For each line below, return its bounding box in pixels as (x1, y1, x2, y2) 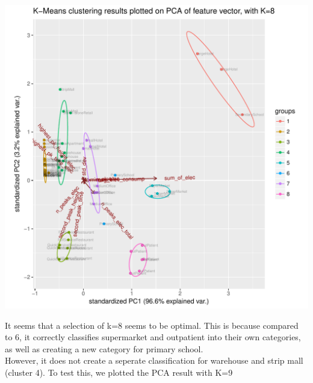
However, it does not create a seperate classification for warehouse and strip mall (5, 354, 303, 367)
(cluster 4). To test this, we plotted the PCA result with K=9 (5, 366, 233, 378)
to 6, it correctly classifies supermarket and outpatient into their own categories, (5, 331, 301, 343)
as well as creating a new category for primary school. (5, 342, 203, 355)
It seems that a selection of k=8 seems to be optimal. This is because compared (5, 319, 299, 331)
